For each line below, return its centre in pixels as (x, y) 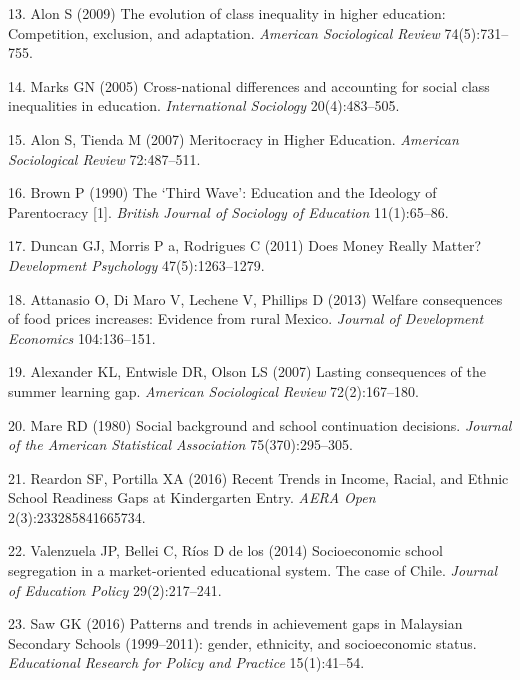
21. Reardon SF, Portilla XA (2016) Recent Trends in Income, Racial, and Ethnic (258, 477)
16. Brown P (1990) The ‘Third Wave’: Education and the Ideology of (222, 192)
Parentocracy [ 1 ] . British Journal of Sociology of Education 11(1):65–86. (228, 211)
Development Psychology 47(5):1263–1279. (136, 264)
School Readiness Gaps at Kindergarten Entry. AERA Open (192, 497)
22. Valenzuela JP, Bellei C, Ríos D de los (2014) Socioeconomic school (225, 550)
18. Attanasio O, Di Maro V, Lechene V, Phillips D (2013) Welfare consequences (255, 298)
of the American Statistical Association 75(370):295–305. (180, 444)
